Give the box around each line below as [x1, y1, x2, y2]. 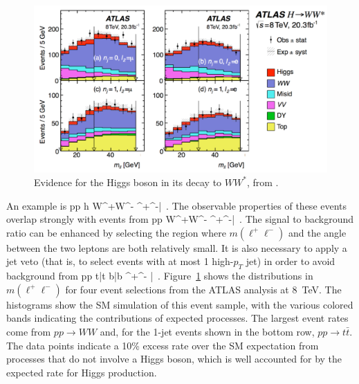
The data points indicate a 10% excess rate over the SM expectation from [6, 338, 319, 352]
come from [6, 324, 51, 338]
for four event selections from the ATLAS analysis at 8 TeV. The [65, 282, 342, 296]
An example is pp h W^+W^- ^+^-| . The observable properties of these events [6, 198, 347, 212]
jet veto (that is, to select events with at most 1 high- [6, 254, 234, 268]
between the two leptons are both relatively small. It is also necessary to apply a [6, 240, 347, 255]
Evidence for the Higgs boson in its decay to [34, 174, 222, 189]
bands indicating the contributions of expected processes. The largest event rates [6, 311, 349, 325]
